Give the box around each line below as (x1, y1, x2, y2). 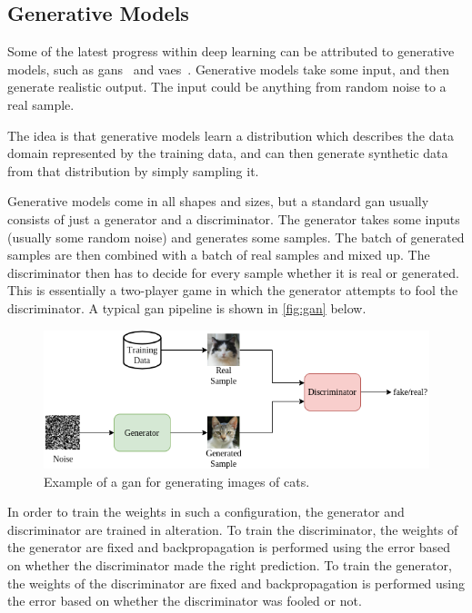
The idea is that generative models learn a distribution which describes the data (7, 125, 454, 144)
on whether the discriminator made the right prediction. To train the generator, (7, 555, 452, 574)
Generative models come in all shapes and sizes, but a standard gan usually (7, 192, 429, 211)
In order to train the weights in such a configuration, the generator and (7, 502, 405, 521)
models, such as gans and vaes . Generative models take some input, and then (7, 59, 449, 78)
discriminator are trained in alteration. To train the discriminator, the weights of (7, 519, 458, 539)
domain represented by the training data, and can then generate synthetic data (7, 143, 448, 163)
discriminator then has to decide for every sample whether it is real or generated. (7, 262, 459, 282)
